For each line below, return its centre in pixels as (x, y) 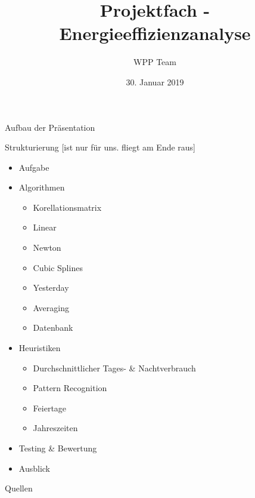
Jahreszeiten (55, 428)
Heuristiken (40, 348)
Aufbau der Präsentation (50, 127)
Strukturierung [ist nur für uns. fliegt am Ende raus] (100, 147)
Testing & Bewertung (58, 448)
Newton (47, 248)
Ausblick (34, 468)
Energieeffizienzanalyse (155, 33)
